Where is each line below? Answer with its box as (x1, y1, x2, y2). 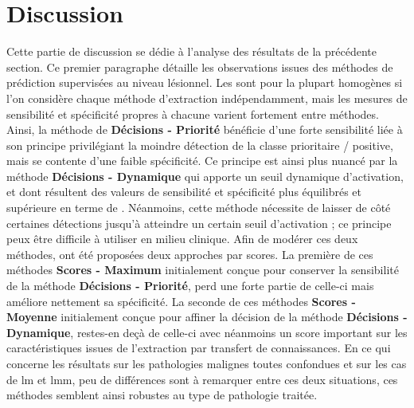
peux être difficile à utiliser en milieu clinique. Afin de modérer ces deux (6, 230, 358, 247)
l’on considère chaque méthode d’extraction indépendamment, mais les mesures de (6, 89, 408, 106)
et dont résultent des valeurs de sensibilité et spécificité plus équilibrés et (6, 183, 361, 200)
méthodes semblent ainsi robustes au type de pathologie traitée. (6, 386, 318, 403)
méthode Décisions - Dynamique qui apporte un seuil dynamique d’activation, (6, 167, 404, 184)
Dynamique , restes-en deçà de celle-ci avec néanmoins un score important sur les (6, 324, 408, 340)
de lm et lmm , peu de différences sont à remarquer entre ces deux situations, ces (6, 371, 398, 387)
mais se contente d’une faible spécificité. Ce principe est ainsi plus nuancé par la (6, 152, 398, 169)
